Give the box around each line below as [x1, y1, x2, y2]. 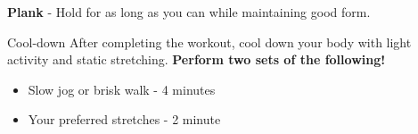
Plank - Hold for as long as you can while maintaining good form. [7, 3, 371, 21]
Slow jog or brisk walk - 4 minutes [28, 80, 216, 98]
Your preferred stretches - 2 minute [28, 110, 221, 129]
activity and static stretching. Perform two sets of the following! [7, 50, 386, 69]
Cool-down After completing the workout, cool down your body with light [7, 32, 412, 51]
